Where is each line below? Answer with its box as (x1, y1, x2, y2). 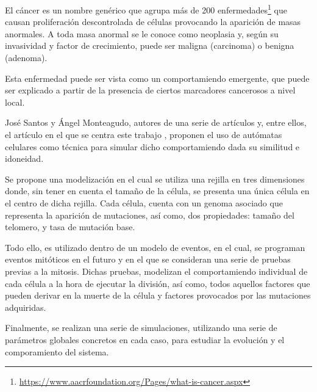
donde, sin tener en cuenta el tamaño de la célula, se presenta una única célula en (5, 184, 310, 197)
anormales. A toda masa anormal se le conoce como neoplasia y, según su (5, 27, 279, 40)
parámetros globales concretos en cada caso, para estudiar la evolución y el (5, 333, 285, 346)
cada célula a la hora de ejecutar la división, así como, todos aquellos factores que (5, 277, 310, 289)
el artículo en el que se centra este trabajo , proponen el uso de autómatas (5, 128, 282, 140)
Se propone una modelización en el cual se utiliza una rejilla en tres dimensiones (5, 172, 305, 185)
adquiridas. (5, 300, 46, 313)
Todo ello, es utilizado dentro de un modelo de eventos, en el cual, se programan (5, 241, 305, 253)
